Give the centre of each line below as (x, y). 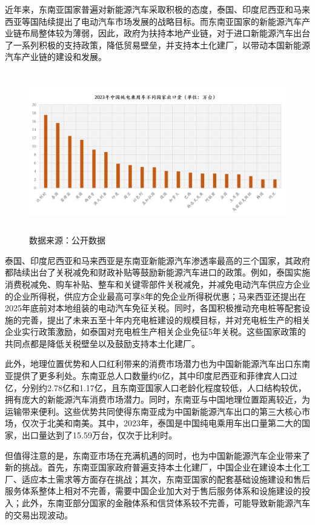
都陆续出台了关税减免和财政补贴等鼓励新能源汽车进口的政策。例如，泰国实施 (157, 272)
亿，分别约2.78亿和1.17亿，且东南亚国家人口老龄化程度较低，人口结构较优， (156, 387)
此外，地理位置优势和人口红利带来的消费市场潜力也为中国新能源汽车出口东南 (157, 364)
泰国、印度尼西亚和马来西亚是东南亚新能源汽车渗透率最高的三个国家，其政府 (157, 260)
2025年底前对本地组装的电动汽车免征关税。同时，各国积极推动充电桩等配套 (153, 308)
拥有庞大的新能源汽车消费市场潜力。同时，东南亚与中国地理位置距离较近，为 (157, 399)
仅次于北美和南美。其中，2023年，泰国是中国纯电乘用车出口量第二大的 (161, 423)
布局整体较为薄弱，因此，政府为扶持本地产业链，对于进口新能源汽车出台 (166, 33)
